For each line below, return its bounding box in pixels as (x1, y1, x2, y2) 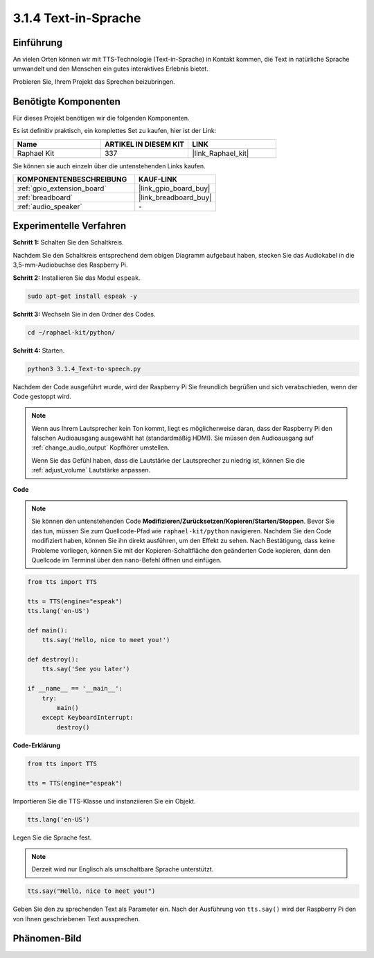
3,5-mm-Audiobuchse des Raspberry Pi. (12, 260, 128, 269)
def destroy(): (27, 655, 79, 664)
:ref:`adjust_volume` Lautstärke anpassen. (31, 466, 151, 474)
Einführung (12, 37, 62, 48)
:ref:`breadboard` (17, 193, 73, 202)
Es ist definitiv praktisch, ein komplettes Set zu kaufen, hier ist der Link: (12, 127, 217, 135)
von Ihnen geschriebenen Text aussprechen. (12, 914, 141, 923)
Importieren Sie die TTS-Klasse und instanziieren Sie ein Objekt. (12, 797, 196, 805)
